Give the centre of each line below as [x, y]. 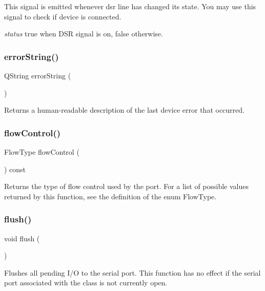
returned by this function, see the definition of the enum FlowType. [110, 196]
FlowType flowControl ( [42, 152]
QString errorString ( [38, 75]
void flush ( [22, 238]
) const [15, 169]
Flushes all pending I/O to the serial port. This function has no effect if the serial [132, 272]
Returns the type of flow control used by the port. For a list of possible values [127, 186]
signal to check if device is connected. [63, 16]
